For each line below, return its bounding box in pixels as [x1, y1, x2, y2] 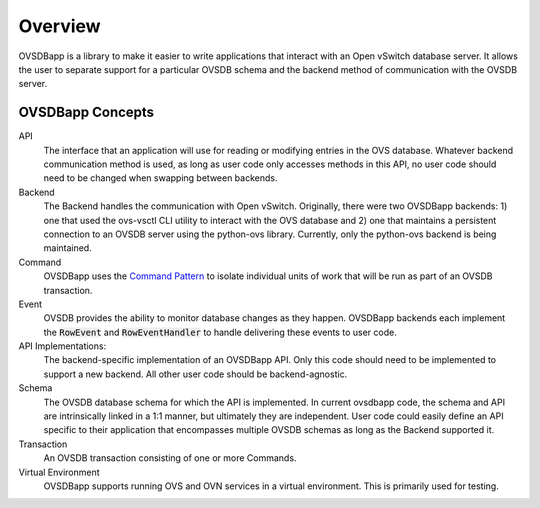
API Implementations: [18, 340, 107, 352]
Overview [18, 15, 101, 37]
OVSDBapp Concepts [18, 104, 155, 121]
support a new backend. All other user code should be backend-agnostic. [43, 368, 348, 380]
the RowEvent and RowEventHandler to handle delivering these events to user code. [43, 326, 397, 338]
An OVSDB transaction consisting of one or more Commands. [43, 452, 297, 464]
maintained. [43, 242, 92, 254]
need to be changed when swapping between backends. [43, 172, 278, 184]
